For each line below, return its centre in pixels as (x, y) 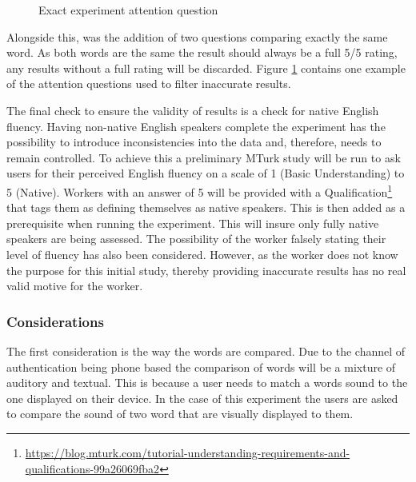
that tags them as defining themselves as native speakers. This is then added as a (206, 207)
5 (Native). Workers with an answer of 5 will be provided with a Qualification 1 (200, 190)
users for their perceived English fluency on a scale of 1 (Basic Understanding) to (206, 173)
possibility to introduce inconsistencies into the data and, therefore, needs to (194, 142)
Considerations (55, 321)
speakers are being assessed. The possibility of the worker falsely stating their (196, 239)
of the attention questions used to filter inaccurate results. (149, 84)
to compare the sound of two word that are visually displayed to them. (180, 414)
